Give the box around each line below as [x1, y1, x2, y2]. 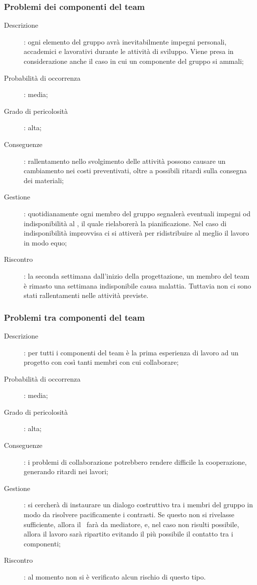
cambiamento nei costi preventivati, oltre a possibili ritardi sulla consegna [24, 165, 247, 176]
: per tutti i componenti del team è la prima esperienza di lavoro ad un [24, 347, 239, 357]
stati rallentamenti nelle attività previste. [24, 290, 149, 300]
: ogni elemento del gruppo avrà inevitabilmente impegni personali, [24, 36, 227, 47]
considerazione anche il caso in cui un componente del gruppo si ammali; [24, 56, 244, 66]
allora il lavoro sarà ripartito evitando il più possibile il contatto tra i [24, 529, 233, 539]
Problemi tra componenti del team [4, 311, 145, 323]
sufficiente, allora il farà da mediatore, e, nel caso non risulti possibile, [24, 519, 239, 529]
